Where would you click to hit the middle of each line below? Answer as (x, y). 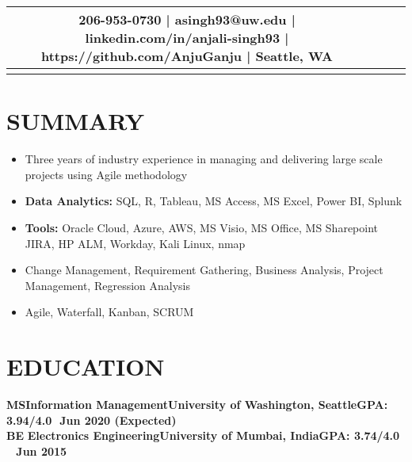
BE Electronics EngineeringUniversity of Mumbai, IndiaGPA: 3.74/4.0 (203, 435)
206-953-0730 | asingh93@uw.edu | (187, 19)
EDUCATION (86, 367)
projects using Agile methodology (106, 174)
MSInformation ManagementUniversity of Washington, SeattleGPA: (197, 404)
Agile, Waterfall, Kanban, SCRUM (109, 312)
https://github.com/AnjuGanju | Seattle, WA (187, 56)
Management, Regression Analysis (107, 285)
